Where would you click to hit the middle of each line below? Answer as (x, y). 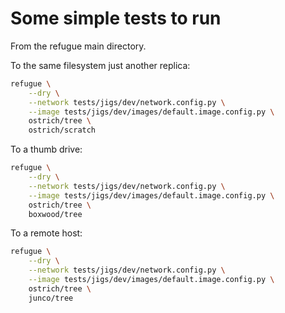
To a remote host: (46, 233)
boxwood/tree (55, 214)
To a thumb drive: (46, 149)
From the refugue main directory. (78, 46)
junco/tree (51, 298)
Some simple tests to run (116, 18)
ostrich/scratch (62, 130)
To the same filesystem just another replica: (100, 65)
